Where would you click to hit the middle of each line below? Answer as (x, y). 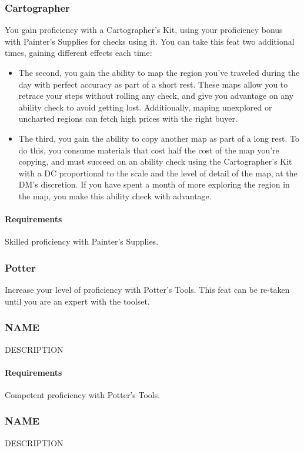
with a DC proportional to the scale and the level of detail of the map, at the (158, 173)
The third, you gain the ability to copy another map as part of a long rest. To (159, 138)
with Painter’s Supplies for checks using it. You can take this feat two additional (150, 41)
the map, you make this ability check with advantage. (115, 196)
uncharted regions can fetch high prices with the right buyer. (128, 118)
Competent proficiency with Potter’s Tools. (83, 394)
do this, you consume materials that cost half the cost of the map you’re (149, 150)
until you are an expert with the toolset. (77, 301)
